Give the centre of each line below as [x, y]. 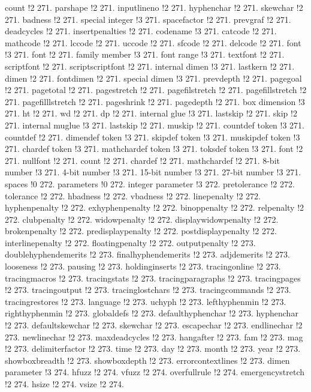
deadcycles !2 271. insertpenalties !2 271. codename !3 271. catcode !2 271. [141, 31]
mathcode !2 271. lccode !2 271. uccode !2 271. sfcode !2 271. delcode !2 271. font [153, 42]
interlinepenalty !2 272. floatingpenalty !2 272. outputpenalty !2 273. [130, 242]
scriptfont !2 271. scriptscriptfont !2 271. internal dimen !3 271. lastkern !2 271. [150, 66]
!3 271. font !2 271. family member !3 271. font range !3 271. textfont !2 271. [145, 54]
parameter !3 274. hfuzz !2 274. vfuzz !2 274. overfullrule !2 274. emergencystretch [155, 372]
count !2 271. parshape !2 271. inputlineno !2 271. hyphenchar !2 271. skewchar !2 [154, 7]
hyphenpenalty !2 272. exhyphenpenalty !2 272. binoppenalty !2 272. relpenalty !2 [155, 207]
